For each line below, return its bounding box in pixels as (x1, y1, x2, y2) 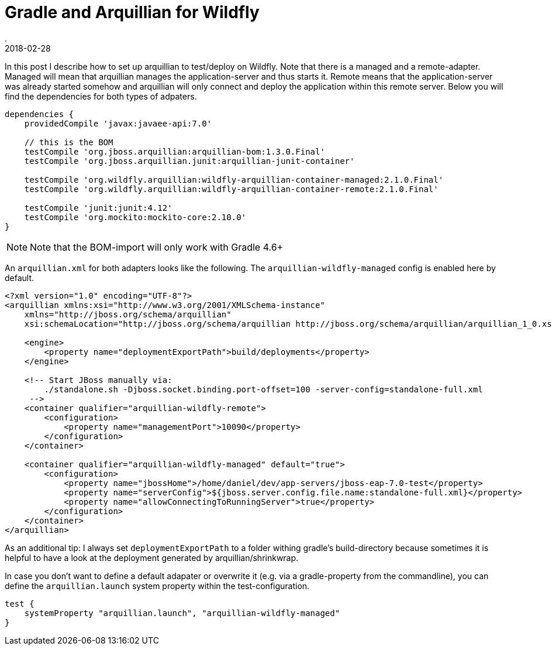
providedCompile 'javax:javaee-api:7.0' (24, 118, 212, 128)
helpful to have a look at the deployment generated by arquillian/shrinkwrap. (5, 552, 299, 563)
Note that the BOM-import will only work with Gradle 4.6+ (30, 241, 284, 253)
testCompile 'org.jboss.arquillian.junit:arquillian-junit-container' (24, 156, 355, 166)
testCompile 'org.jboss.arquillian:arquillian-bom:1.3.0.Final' (24, 146, 325, 156)
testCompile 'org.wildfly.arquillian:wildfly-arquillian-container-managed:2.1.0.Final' (24, 175, 444, 184)
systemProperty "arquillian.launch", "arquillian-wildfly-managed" (24, 608, 340, 618)
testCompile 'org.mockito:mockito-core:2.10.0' (24, 212, 247, 222)
